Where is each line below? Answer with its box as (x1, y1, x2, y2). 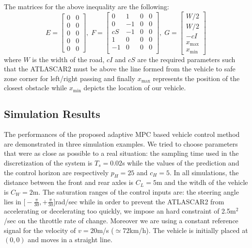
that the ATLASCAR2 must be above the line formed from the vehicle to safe (4, 64, 236, 74)
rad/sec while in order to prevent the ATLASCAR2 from (55, 196, 224, 206)
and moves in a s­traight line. (28, 234, 112, 245)
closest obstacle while (4, 83, 67, 93)
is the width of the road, (32, 54, 105, 64)
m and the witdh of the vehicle (156, 177, 248, 187)
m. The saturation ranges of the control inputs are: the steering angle (32, 187, 239, 197)
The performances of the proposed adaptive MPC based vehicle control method (4, 129, 240, 139)
